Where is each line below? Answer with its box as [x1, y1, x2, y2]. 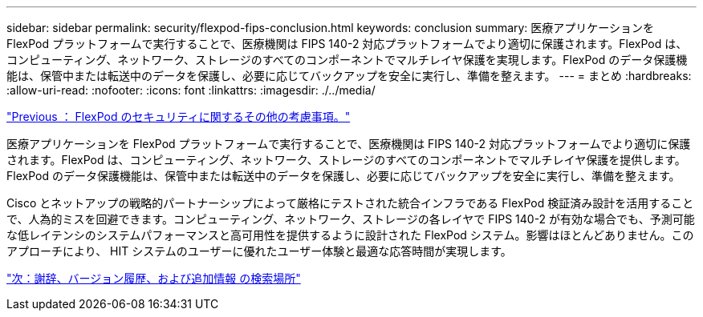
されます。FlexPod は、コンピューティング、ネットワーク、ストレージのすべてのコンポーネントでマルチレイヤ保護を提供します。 [6, 153, 686, 167]
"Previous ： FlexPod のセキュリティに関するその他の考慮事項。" [6, 110, 351, 123]
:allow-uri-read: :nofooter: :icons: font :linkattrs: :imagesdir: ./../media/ [6, 83, 376, 97]
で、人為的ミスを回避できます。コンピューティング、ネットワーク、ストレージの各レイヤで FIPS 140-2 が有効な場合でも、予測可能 [6, 212, 695, 226]
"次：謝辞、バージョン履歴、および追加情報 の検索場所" [6, 271, 301, 285]
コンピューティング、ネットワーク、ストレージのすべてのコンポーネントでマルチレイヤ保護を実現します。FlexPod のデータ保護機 [6, 53, 688, 66]
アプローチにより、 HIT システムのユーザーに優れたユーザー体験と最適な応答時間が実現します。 [6, 244, 512, 258]
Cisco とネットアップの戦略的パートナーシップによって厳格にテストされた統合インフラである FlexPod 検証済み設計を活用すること [6, 196, 694, 210]
